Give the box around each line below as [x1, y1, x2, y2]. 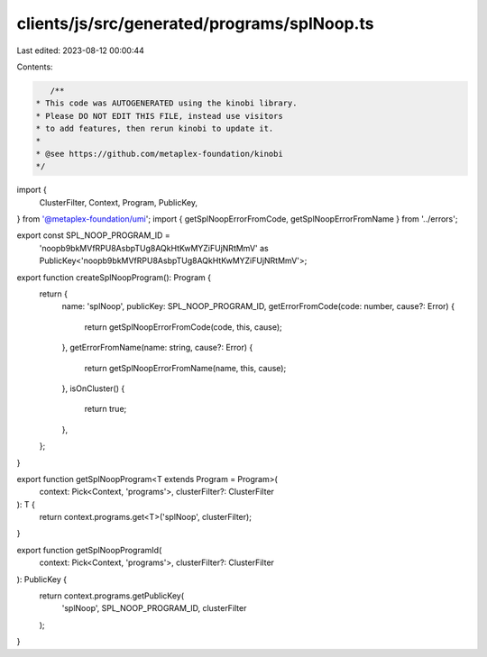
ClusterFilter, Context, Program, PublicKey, [39, 196, 198, 207]
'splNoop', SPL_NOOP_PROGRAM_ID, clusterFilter [61, 603, 247, 614]
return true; [84, 404, 127, 415]
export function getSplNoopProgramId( [16, 544, 162, 555]
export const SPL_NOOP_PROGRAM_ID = [16, 230, 170, 241]
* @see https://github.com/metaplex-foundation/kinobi [35, 149, 283, 159]
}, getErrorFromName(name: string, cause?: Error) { [61, 342, 253, 353]
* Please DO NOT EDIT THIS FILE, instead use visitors [35, 111, 283, 121]
